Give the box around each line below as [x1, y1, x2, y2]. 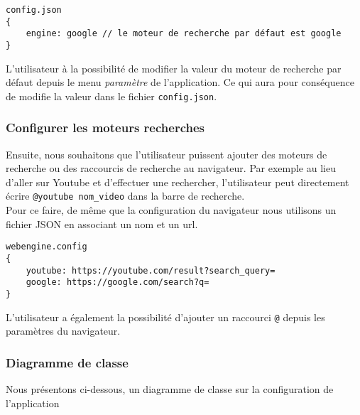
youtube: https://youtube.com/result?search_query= [26, 265, 276, 276]
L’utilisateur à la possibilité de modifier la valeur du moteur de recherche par [6, 60, 342, 75]
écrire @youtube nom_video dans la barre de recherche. [6, 188, 245, 203]
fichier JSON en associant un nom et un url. [6, 216, 198, 231]
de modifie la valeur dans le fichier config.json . [6, 88, 217, 103]
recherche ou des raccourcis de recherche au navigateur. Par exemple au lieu [6, 161, 336, 176]
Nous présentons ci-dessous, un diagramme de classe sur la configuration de [6, 382, 334, 397]
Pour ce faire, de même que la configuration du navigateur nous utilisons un [6, 203, 337, 217]
